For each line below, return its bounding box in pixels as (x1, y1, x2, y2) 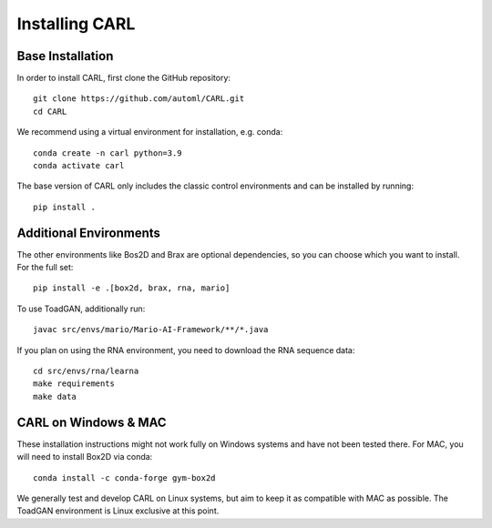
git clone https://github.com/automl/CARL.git (33, 94, 245, 104)
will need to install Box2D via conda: (16, 452, 153, 462)
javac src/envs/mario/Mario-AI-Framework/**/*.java (33, 324, 269, 335)
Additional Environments (16, 225, 161, 240)
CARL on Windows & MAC (16, 414, 168, 430)
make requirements (33, 379, 116, 389)
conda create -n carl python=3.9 (33, 147, 182, 158)
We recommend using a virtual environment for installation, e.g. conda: (16, 127, 283, 137)
